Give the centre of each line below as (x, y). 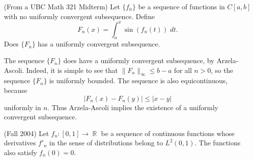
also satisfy (21, 152)
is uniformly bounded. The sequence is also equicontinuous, (138, 80)
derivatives (20, 143)
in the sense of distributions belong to (106, 143)
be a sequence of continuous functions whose (168, 133)
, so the (222, 70)
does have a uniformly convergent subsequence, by (139, 60)
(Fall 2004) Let (27, 133)
